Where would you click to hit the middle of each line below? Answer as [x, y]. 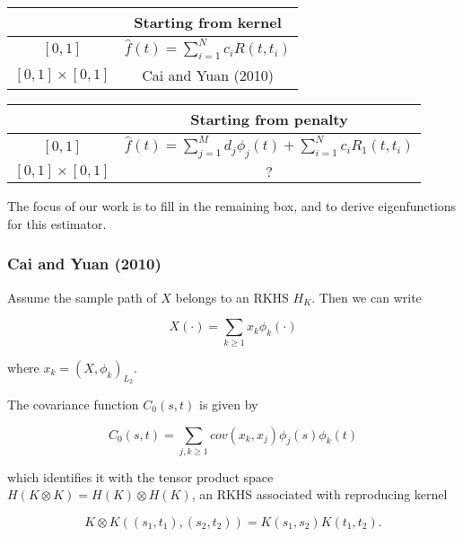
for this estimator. [57, 223]
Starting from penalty [269, 119]
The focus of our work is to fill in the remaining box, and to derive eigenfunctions [232, 206]
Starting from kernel [208, 22]
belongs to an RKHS [232, 297]
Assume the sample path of [82, 297]
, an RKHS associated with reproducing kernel [319, 494]
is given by [229, 404]
